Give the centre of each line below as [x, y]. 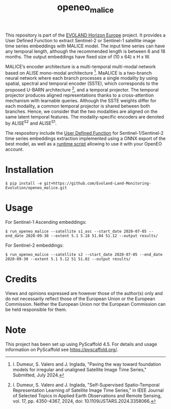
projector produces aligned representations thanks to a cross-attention [80, 95]
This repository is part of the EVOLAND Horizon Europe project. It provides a [85, 35]
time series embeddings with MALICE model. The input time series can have [85, 46]
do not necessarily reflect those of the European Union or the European [80, 299]
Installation [30, 170]
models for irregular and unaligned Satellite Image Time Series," [79, 369]
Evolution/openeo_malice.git [36, 188]
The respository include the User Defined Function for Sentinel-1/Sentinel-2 [84, 133]
